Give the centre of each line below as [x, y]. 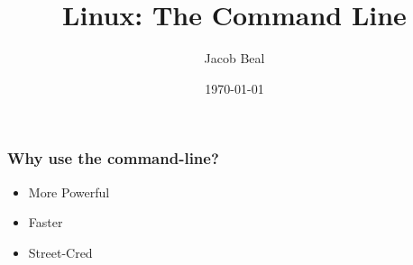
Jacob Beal [234, 58]
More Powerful [69, 192]
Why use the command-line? [113, 158]
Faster [46, 222]
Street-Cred [60, 252]
